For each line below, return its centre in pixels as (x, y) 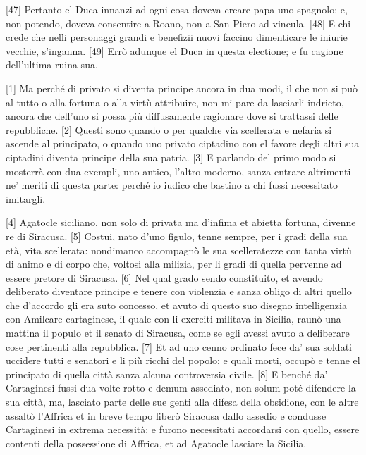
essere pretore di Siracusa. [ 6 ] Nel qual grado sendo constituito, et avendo (164, 277)
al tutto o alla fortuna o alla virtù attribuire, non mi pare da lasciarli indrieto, (175, 102)
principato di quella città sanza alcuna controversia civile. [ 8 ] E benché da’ (167, 374)
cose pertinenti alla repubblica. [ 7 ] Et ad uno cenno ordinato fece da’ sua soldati (179, 346)
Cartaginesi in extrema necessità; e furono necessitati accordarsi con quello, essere (183, 429)
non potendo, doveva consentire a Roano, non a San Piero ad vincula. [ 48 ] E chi (178, 23)
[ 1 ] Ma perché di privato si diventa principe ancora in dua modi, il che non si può (182, 88)
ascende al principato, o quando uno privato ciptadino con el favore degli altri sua (183, 143)
